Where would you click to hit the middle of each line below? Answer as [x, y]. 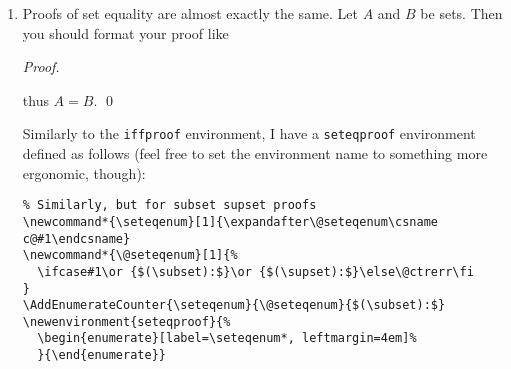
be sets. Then [461, 13]
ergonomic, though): [84, 172]
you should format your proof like [125, 32]
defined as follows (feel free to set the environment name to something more [255, 153]
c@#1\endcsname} [76, 238]
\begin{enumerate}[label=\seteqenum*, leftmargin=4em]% [227, 338]
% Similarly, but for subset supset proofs [169, 205]
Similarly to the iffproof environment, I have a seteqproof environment [249, 133]
